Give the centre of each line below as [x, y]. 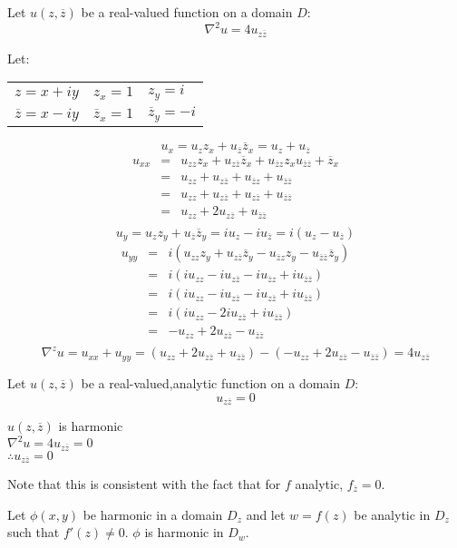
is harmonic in [184, 532]
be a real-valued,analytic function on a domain [211, 382]
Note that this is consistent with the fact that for [144, 483]
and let [266, 514]
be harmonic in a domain [153, 514]
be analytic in [392, 514]
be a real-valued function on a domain [187, 12]
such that [34, 532]
